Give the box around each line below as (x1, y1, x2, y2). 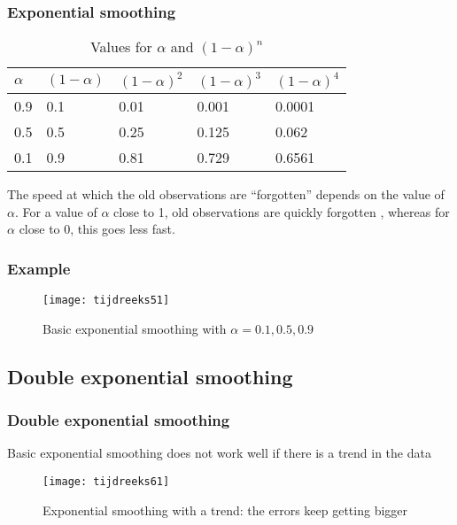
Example (7, 257, 71, 279)
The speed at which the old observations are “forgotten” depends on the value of (7, 185, 445, 204)
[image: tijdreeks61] (43, 475, 170, 489)
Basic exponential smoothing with (43, 319, 227, 337)
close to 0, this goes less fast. (19, 220, 175, 238)
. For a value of (14, 202, 97, 220)
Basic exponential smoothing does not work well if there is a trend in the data (7, 444, 431, 462)
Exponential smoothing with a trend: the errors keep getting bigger (43, 500, 408, 519)
